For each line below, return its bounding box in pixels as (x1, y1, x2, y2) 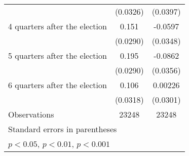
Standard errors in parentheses (8, 123, 117, 135)
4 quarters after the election (8, 20, 107, 32)
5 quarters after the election (8, 50, 107, 61)
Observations (8, 108, 54, 120)
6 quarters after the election (8, 79, 107, 91)
